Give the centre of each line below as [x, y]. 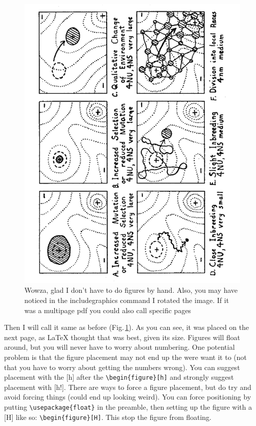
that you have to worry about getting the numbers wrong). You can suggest [122, 367]
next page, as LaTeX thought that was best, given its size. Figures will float [122, 337]
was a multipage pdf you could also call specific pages [108, 310]
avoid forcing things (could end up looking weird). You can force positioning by [128, 397]
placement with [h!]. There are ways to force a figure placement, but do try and [128, 387]
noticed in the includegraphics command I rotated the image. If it [127, 300]
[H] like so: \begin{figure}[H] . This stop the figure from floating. [108, 417]
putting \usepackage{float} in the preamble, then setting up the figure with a [128, 407]
